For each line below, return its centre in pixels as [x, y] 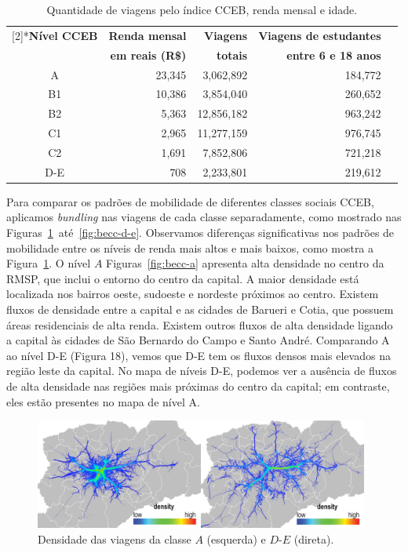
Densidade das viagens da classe [115, 538]
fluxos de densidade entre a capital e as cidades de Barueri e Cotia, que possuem [200, 309]
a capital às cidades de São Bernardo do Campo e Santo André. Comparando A [198, 340]
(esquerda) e [236, 538]
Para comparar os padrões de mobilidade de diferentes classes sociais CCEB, [190, 201]
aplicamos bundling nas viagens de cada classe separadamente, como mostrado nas [204, 217]
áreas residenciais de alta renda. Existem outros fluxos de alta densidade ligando [200, 324]
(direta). [314, 538]
